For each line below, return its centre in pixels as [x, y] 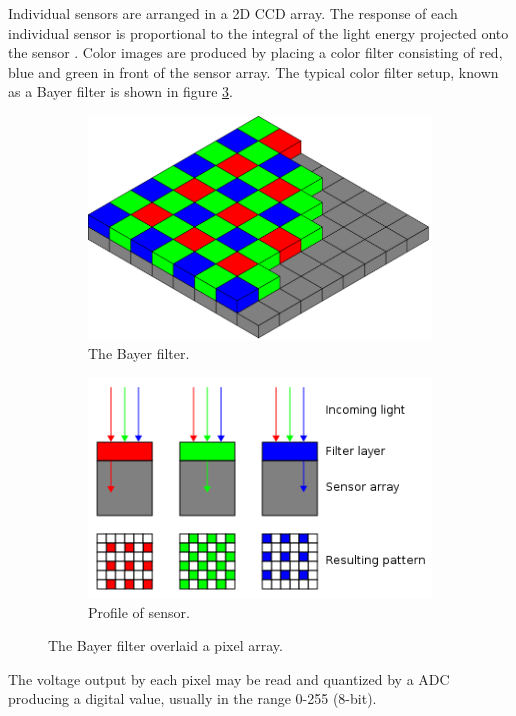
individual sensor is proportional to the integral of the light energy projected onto [258, 32]
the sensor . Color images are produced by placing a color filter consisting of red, [255, 52]
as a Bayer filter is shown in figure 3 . [120, 91]
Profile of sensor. [139, 611]
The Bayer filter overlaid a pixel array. [165, 645]
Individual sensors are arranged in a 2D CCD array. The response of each [233, 13]
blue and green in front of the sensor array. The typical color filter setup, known [253, 71]
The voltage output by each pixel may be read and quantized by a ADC [229, 678]
